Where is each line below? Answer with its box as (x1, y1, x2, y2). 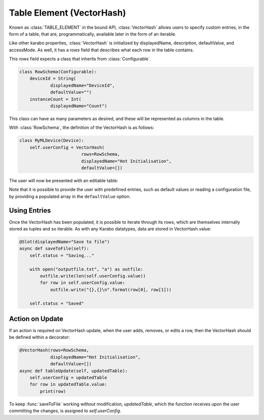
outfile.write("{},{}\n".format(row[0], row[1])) (50, 287, 172, 293)
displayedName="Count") (50, 103, 108, 109)
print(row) (40, 388, 66, 394)
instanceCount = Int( (29, 96, 82, 102)
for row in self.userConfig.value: (40, 280, 126, 286)
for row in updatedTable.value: (29, 381, 108, 387)
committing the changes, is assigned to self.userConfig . (9, 408, 122, 414)
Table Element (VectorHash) (9, 7, 127, 18)
